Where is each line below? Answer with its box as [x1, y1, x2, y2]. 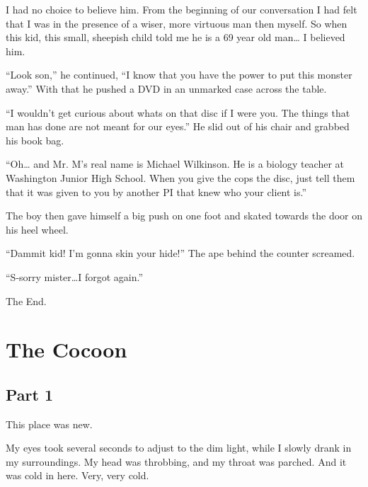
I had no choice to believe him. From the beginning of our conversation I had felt [6, 2, 357, 16]
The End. [6, 293, 47, 308]
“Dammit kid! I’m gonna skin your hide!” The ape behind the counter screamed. [6, 246, 355, 260]
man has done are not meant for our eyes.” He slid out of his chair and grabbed [6, 119, 350, 134]
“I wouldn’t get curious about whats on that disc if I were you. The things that [6, 105, 350, 120]
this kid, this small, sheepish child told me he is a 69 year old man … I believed [6, 30, 345, 45]
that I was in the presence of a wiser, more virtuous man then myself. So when [6, 16, 347, 30]
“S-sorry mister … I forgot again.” [6, 269, 144, 284]
